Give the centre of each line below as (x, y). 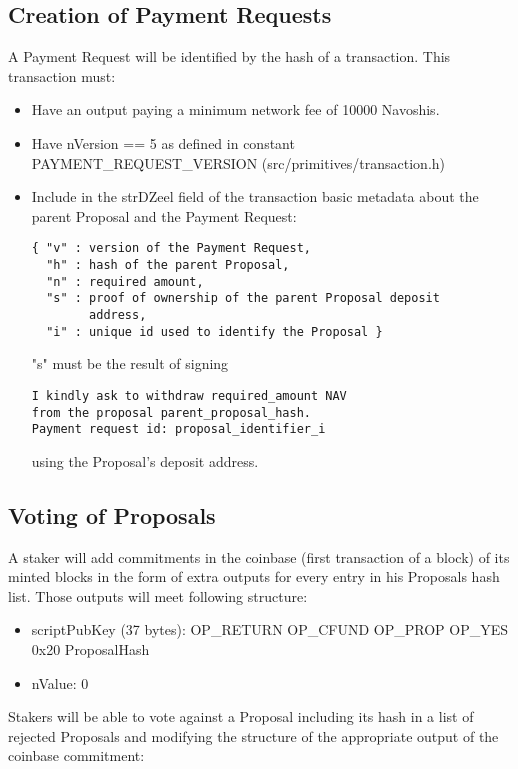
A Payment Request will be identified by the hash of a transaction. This (229, 56)
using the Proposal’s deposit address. (145, 460)
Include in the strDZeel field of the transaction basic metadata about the (255, 196)
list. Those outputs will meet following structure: (158, 595)
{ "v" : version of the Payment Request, (171, 248)
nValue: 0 (60, 682)
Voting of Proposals (112, 514)
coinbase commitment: (76, 755)
